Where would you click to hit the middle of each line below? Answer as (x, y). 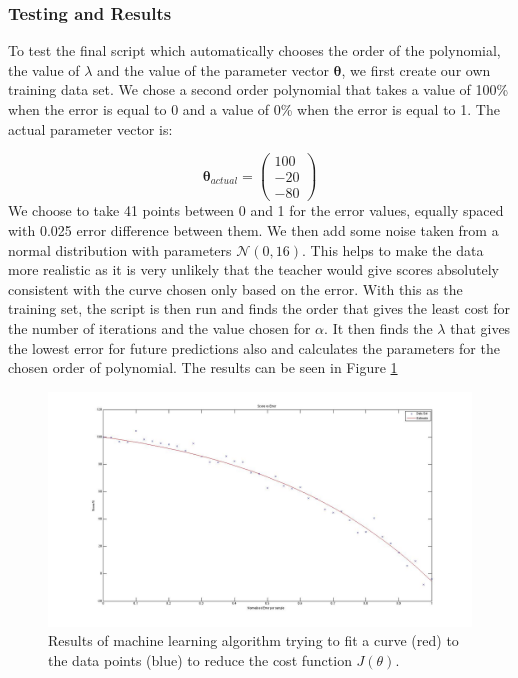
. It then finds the (378, 327)
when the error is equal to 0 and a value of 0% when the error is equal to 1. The (254, 109)
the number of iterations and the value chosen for (159, 327)
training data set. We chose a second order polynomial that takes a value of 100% (258, 89)
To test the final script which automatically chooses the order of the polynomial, (254, 50)
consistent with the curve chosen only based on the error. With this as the (235, 288)
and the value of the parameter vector (213, 69)
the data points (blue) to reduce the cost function (200, 660)
